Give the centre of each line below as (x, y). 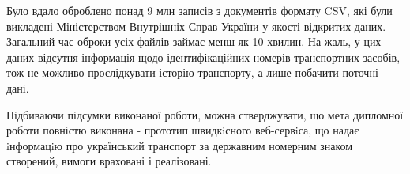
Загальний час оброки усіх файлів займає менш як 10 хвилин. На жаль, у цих (194, 42)
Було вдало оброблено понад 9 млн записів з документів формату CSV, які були (199, 10)
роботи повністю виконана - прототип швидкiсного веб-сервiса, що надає (183, 130)
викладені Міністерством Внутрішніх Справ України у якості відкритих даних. (196, 26)
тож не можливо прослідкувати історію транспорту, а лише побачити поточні (192, 72)
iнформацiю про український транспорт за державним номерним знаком (180, 145)
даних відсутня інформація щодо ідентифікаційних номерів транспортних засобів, (203, 57)
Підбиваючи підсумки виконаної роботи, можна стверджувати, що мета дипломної (205, 114)
